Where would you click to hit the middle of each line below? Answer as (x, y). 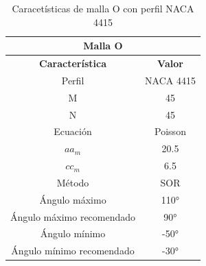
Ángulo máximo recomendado (73, 216)
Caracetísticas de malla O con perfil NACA (103, 8)
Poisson (170, 131)
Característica (73, 63)
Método (73, 182)
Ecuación (73, 131)
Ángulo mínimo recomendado (73, 251)
